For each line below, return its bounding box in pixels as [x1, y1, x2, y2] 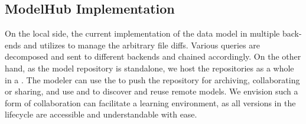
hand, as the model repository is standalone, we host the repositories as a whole [5, 61, 294, 74]
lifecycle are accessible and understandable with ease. [5, 108, 197, 120]
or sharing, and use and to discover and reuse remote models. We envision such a [5, 85, 298, 97]
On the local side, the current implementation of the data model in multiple [5, 27, 280, 40]
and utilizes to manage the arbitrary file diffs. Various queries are [23, 38, 260, 51]
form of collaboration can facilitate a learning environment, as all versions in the [5, 96, 296, 109]
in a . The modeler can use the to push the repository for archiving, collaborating [5, 73, 300, 86]
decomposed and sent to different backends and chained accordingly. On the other [5, 50, 301, 63]
